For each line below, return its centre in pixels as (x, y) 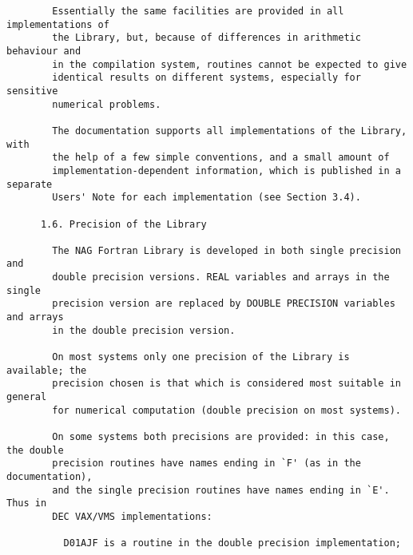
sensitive (32, 91)
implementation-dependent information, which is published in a (226, 170)
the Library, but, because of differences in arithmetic (206, 38)
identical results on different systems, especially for (206, 78)
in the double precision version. (144, 330)
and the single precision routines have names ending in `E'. (221, 490)
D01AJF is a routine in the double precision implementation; (232, 543)
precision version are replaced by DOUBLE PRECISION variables (224, 304)
